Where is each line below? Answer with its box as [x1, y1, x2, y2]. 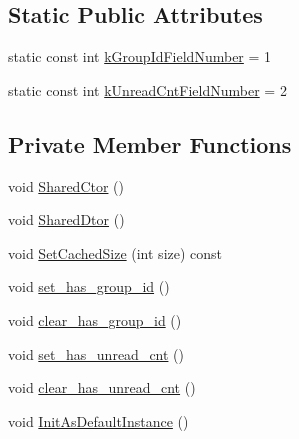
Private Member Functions [8, 128, 292, 159]
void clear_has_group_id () [8, 309, 182, 330]
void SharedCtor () [8, 175, 125, 196]
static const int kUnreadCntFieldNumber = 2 [8, 79, 287, 100]
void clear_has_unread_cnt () [8, 377, 196, 398]
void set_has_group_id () [8, 276, 170, 297]
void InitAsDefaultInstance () [8, 410, 189, 431]
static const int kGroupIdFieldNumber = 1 [8, 46, 272, 67]
